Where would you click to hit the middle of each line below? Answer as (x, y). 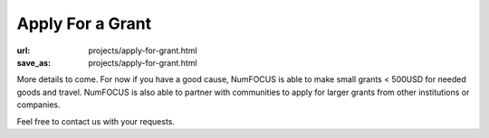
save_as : (34, 62)
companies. (38, 105)
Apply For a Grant (84, 23)
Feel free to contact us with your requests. (96, 121)
